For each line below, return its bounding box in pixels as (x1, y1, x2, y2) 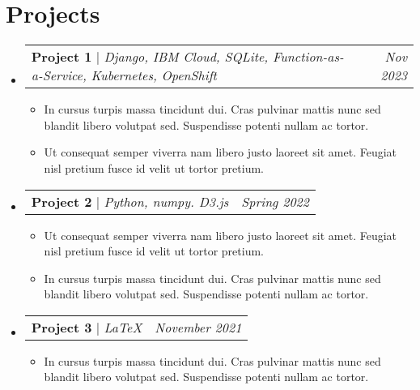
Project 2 (31, 191, 92, 211)
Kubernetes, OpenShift (91, 66, 217, 85)
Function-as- (272, 47, 344, 66)
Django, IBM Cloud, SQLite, (104, 47, 269, 66)
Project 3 (31, 317, 92, 336)
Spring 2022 (241, 191, 309, 211)
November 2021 (155, 317, 242, 336)
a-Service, (31, 66, 87, 85)
